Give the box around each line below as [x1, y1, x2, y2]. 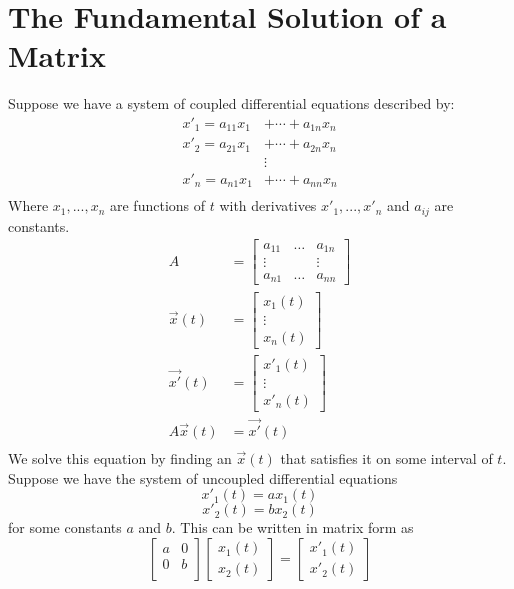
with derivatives [219, 195, 317, 216]
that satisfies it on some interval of [280, 448, 493, 469]
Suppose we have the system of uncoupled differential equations [8, 467, 398, 488]
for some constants [8, 517, 122, 538]
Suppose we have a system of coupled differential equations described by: [8, 93, 455, 114]
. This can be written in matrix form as [171, 517, 414, 538]
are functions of [110, 195, 206, 216]
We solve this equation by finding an [8, 448, 232, 469]
